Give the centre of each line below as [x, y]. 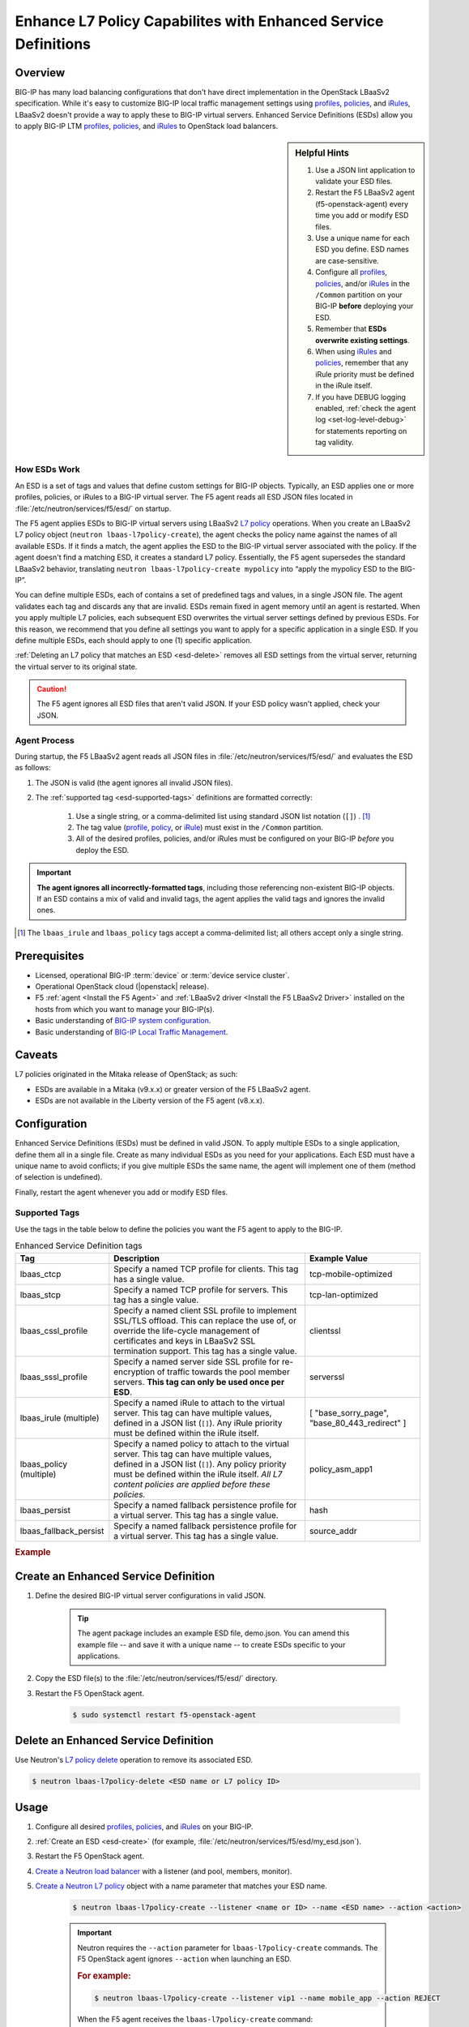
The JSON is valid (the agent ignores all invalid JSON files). [134, 782]
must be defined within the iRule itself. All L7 [198, 1474]
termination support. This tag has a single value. [205, 1351]
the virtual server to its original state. [76, 666]
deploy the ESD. [102, 850]
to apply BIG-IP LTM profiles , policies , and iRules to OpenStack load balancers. [147, 126]
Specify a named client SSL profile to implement [205, 1310]
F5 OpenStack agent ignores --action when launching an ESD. [184, 1959]
